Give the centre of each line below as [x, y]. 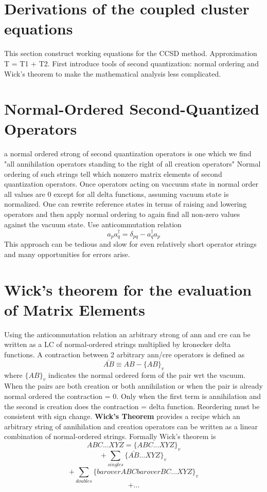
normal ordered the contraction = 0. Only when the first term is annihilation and [132, 396]
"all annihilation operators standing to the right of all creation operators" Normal [132, 163]
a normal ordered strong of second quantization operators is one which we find [128, 153]
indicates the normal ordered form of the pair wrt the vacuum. [147, 375]
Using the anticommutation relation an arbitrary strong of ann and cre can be [127, 334]
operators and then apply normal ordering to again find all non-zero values [122, 214]
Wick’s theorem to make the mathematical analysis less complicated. [113, 73]
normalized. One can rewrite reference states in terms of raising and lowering [126, 204]
